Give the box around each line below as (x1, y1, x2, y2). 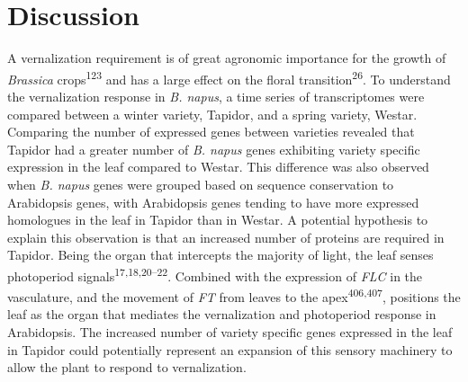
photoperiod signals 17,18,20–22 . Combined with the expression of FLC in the (7, 263, 423, 285)
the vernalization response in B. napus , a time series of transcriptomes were (7, 86, 425, 105)
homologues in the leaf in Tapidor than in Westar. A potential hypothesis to (7, 210, 428, 229)
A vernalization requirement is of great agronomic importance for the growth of (7, 49, 446, 67)
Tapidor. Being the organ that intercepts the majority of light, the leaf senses (7, 245, 434, 264)
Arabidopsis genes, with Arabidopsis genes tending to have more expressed (7, 192, 419, 211)
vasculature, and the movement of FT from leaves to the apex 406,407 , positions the (7, 285, 461, 306)
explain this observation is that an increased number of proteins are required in (7, 227, 445, 246)
